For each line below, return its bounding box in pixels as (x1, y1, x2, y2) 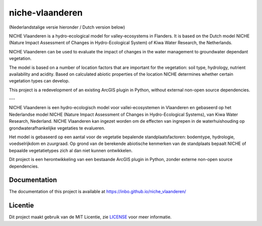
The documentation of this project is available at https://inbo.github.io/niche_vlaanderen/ (9, 189, 186, 194)
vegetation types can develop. (9, 78, 70, 84)
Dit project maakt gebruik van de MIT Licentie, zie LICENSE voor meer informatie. (9, 214, 172, 220)
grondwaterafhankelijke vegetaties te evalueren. (9, 125, 105, 131)
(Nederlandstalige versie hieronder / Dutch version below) (9, 24, 126, 30)
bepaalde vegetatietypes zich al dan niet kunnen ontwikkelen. (9, 147, 133, 153)
